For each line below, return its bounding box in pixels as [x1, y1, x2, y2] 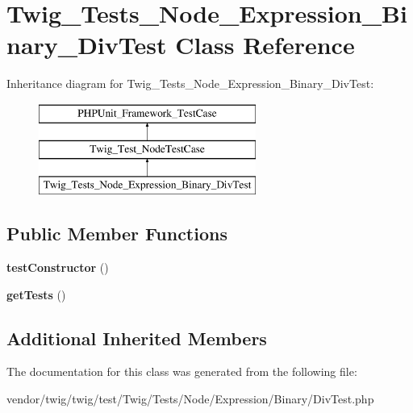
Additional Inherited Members [6, 325, 267, 350]
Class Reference [175, 28, 355, 61]
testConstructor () [6, 259, 109, 276]
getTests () [6, 286, 66, 302]
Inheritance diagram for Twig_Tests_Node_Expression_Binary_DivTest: [6, 75, 374, 92]
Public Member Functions [6, 221, 227, 246]
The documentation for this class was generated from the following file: [6, 363, 357, 380]
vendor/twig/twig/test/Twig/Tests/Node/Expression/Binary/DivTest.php [6, 390, 374, 407]
